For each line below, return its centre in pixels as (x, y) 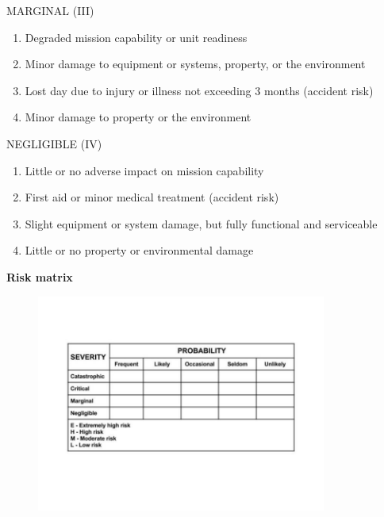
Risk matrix (40, 276)
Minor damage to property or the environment (138, 117)
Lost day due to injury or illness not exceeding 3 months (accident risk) (199, 90)
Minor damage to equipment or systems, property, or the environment (195, 64)
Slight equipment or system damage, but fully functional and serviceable (201, 223)
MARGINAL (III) (50, 10)
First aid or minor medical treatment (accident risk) (152, 197)
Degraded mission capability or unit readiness (136, 37)
